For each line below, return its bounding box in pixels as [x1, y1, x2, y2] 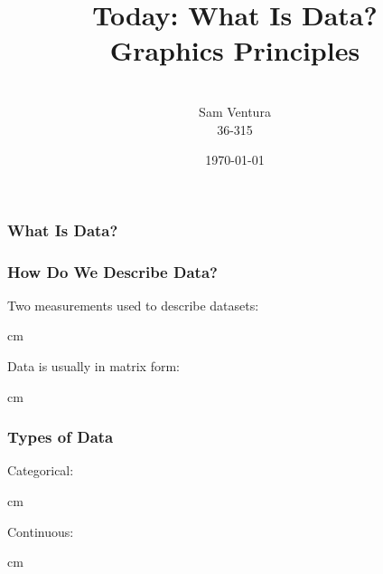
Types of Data [7, 426, 114, 448]
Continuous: [7, 521, 74, 541]
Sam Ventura [199, 101, 271, 120]
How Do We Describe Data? [7, 260, 218, 282]
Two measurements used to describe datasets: [7, 295, 259, 314]
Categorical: [7, 461, 74, 480]
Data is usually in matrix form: [7, 357, 181, 376]
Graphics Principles [109, 32, 360, 69]
